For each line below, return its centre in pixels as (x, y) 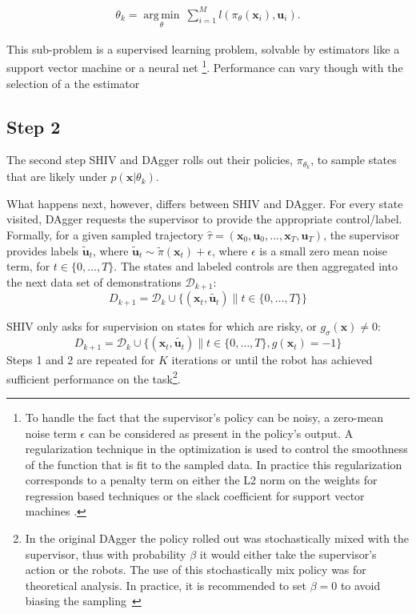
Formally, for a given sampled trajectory (105, 235)
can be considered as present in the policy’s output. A (221, 433)
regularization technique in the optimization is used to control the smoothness (216, 449)
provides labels (43, 250)
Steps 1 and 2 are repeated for (81, 360)
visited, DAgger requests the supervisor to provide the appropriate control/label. (204, 219)
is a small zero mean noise (324, 250)
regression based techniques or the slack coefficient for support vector (195, 495)
